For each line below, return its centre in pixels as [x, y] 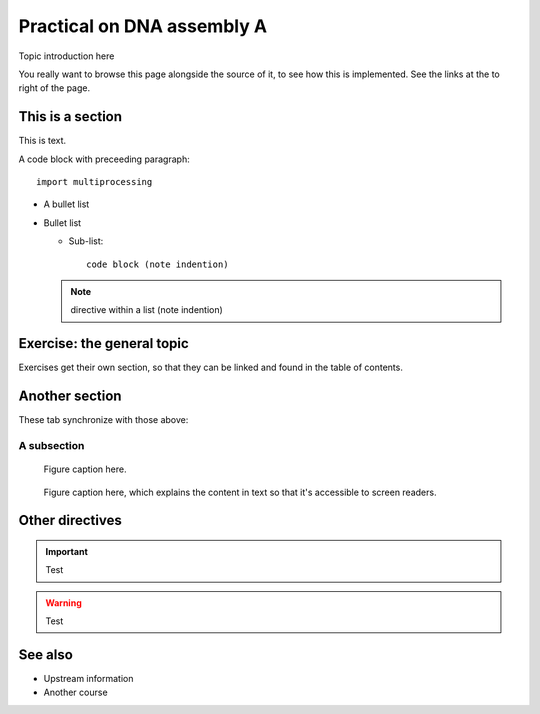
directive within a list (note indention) [147, 310]
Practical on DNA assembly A [143, 26]
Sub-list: [86, 241]
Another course [76, 692]
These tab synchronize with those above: [103, 420]
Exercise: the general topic [103, 343]
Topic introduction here [66, 56]
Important [67, 551]
